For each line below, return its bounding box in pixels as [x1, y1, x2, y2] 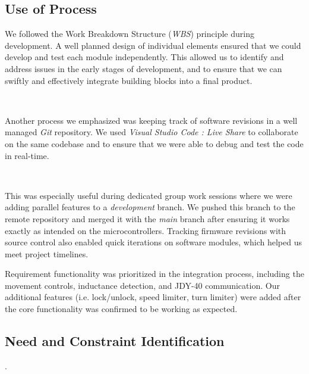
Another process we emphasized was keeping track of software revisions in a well [5, 114, 298, 126]
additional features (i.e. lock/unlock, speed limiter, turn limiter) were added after [5, 291, 301, 303]
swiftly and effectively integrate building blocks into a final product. [5, 74, 253, 86]
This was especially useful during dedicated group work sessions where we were [5, 189, 292, 201]
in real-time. [5, 149, 49, 161]
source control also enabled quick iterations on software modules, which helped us [5, 236, 302, 248]
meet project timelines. [5, 247, 89, 260]
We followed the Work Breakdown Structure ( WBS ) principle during [5, 27, 254, 40]
